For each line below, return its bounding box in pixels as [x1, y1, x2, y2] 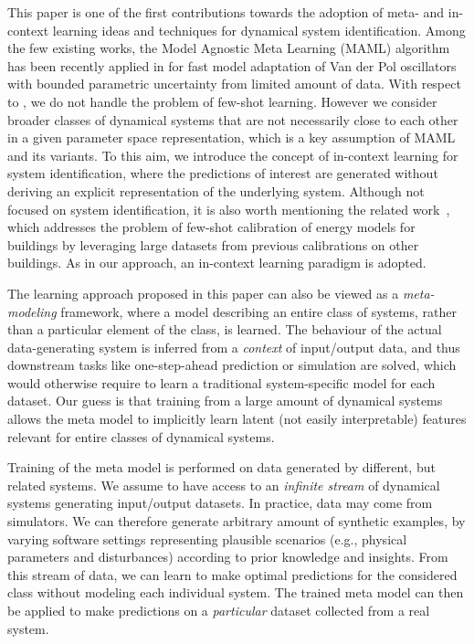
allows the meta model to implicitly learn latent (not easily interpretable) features [7, 409, 467, 428]
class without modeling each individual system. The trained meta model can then [7, 583, 464, 602]
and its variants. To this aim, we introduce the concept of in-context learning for [7, 145, 458, 164]
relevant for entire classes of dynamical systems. [7, 427, 275, 446]
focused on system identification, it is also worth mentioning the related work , [7, 199, 450, 218]
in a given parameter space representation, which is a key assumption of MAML [7, 128, 456, 147]
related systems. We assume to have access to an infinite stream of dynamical [7, 475, 440, 494]
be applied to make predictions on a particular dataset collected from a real [7, 601, 430, 619]
